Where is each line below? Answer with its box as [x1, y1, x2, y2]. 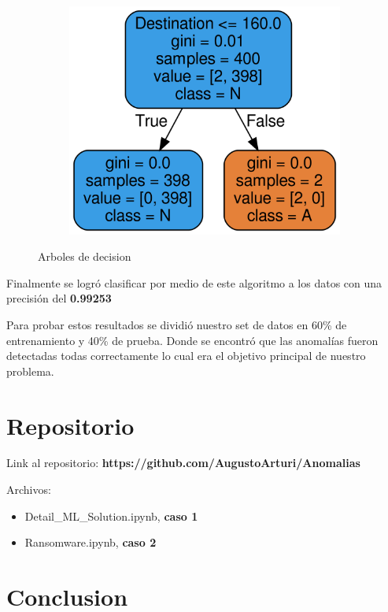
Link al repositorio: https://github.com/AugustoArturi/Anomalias [6, 454, 360, 471]
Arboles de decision [38, 248, 131, 265]
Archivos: [6, 481, 51, 498]
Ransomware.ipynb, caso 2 [24, 534, 157, 551]
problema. [6, 362, 54, 379]
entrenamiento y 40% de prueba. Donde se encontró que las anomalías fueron [6, 332, 379, 348]
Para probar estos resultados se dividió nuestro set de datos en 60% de [6, 316, 347, 332]
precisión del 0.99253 [6, 290, 112, 306]
